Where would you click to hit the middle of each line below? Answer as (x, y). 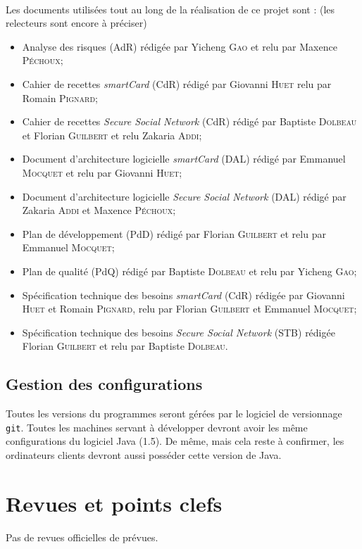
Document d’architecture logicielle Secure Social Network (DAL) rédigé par (184, 196)
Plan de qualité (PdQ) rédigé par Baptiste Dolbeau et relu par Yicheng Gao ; (189, 271)
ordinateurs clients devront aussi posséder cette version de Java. (144, 454)
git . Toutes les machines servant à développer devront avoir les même (157, 427)
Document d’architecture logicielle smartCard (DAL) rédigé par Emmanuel (184, 159)
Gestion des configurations (104, 384)
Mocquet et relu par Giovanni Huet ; (102, 172)
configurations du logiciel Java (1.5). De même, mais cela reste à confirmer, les (175, 441)
